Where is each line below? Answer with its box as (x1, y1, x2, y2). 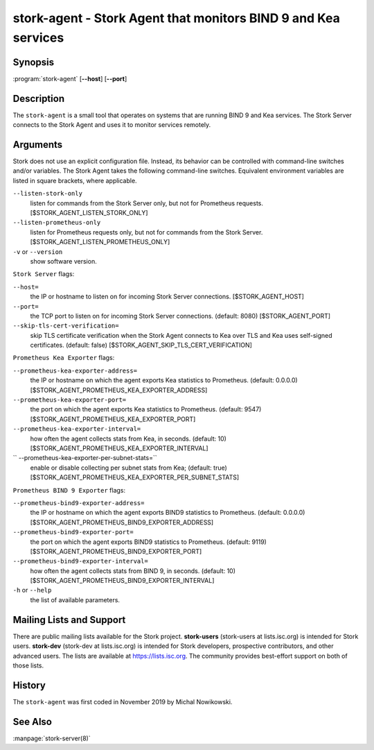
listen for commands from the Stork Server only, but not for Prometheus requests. (30, 198, 263, 207)
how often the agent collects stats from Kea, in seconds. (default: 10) (30, 434, 226, 443)
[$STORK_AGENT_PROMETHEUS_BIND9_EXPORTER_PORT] (30, 547, 202, 555)
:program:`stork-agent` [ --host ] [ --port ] (12, 74, 127, 83)
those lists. (12, 661, 44, 670)
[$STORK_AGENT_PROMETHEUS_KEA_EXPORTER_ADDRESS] (30, 386, 208, 394)
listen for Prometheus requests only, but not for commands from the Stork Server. (30, 228, 263, 236)
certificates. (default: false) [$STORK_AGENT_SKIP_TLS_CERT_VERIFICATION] (30, 341, 253, 350)
